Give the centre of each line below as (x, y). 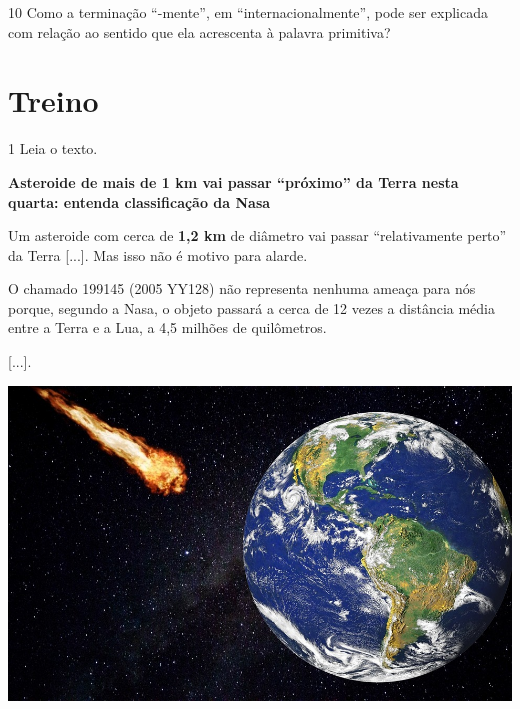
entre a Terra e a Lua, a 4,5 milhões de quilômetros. (167, 327)
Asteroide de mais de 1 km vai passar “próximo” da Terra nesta (233, 181)
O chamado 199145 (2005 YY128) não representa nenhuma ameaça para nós (242, 288)
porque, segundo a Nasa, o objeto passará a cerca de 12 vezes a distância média (252, 307)
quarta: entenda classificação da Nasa (139, 201)
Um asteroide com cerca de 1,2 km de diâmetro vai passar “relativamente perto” (257, 235)
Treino (53, 100)
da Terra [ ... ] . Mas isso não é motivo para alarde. (158, 254)
